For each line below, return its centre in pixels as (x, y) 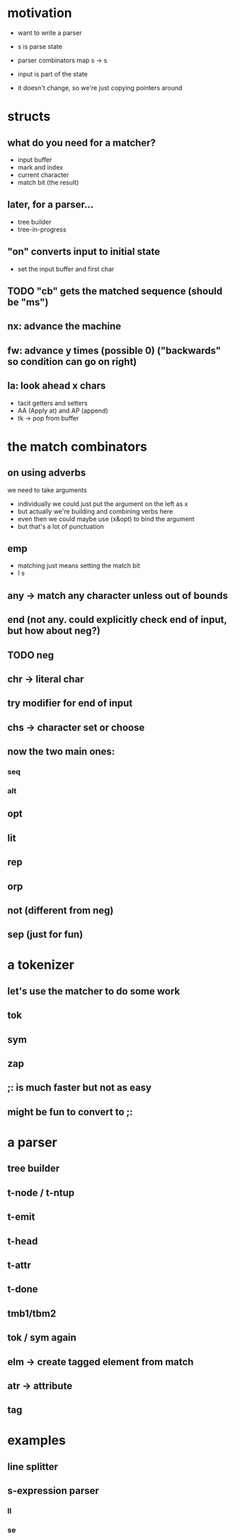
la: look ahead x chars (57, 386)
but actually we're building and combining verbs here (95, 511)
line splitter (33, 1466)
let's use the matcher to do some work (94, 991)
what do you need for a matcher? (81, 142)
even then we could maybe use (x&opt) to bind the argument (106, 519)
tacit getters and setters (52, 403)
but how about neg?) (54, 631)
